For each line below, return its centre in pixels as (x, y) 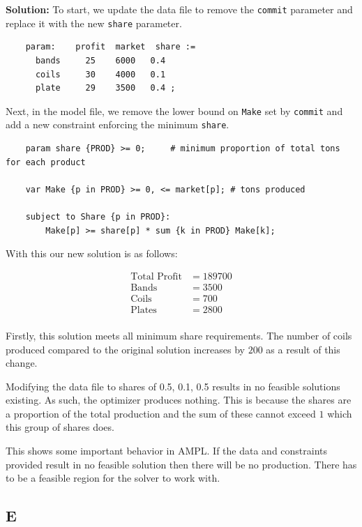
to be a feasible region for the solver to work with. (113, 478)
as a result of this (303, 349)
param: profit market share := (111, 47)
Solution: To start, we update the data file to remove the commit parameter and (179, 9)
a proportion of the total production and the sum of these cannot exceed (161, 413)
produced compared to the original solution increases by (126, 349)
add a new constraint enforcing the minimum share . (118, 124)
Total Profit (156, 276)
